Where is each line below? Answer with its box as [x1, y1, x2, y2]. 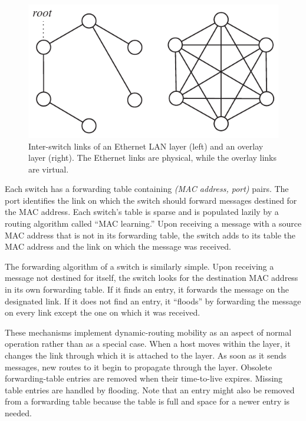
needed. [5, 406, 32, 419]
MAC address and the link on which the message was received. [5, 240, 231, 253]
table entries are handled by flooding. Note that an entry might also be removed [5, 383, 295, 396]
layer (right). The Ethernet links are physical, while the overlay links [28, 151, 277, 164]
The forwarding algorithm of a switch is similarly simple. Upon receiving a [5, 260, 274, 272]
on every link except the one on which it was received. [5, 306, 200, 319]
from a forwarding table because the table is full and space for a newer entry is [5, 395, 290, 407]
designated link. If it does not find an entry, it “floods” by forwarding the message [5, 294, 301, 307]
